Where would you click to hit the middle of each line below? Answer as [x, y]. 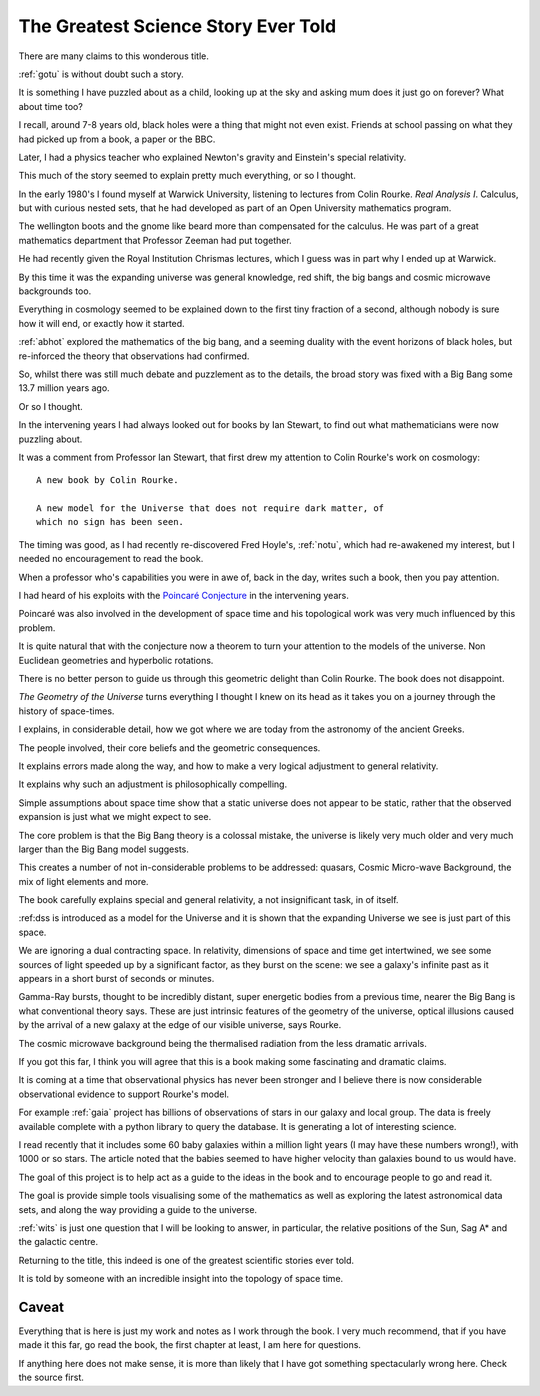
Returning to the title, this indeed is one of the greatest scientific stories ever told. [186, 1260]
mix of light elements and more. [83, 881]
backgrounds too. [55, 291]
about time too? [51, 106]
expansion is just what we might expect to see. [115, 817]
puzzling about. [50, 439]
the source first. [51, 1377]
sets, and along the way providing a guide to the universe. [138, 1209]
